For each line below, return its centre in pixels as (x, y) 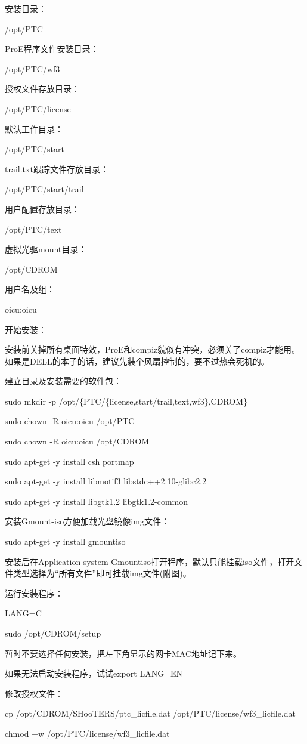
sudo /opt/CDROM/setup (53, 633)
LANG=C (23, 613)
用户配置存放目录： (42, 209)
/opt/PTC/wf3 (32, 68)
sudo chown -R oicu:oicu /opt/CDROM (77, 441)
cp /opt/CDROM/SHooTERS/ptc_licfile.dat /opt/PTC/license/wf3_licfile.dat (150, 713)
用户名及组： (30, 289)
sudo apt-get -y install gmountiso (65, 541)
